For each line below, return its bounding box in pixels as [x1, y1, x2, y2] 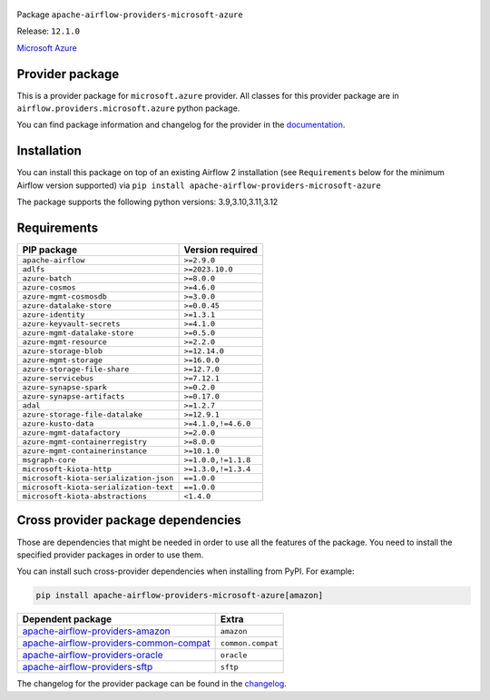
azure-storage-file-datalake [22, 409, 143, 419]
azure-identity [22, 310, 85, 320]
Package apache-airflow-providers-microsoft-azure [16, 9, 244, 20]
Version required [183, 243, 258, 256]
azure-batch [22, 273, 72, 283]
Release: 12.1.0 [16, 25, 81, 36]
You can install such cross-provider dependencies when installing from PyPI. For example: [16, 566, 355, 577]
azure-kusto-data [22, 419, 94, 429]
